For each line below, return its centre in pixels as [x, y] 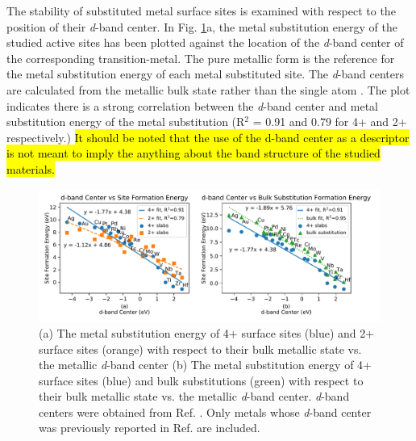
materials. [31, 168]
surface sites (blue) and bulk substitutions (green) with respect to [201, 380]
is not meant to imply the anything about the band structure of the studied [193, 153]
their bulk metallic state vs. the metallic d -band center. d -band [194, 396]
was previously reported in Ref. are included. [150, 428]
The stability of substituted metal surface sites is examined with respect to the [201, 10]
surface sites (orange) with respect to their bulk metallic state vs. [200, 349]
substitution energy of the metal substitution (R [126, 122]
